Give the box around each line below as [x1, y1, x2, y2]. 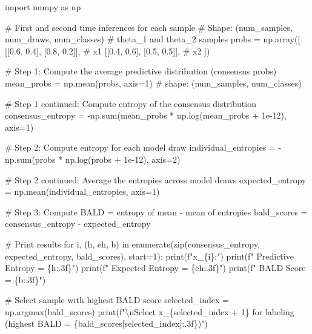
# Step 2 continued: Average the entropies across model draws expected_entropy [5, 173, 307, 186]
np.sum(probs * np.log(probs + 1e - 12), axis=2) [5, 152, 181, 165]
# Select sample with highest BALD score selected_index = [5, 293, 229, 306]
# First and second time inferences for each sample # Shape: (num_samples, [5, 21, 293, 33]
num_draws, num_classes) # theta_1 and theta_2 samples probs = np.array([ [5, 33, 300, 45]
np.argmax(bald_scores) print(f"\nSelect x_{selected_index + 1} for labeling [5, 305, 294, 318]
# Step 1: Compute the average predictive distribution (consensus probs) [5, 65, 277, 77]
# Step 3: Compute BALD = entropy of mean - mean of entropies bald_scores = [5, 205, 308, 218]
